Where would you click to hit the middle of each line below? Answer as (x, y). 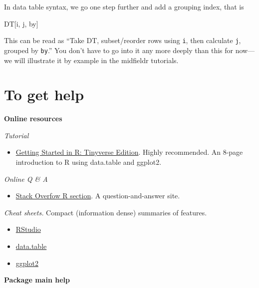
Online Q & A (26, 179)
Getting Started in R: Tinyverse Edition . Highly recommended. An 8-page (129, 152)
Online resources (33, 118)
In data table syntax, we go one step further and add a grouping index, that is (124, 7)
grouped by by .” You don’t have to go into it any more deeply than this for (119, 50)
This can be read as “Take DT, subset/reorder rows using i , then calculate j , (123, 40)
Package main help (37, 280)
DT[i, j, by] (21, 23)
